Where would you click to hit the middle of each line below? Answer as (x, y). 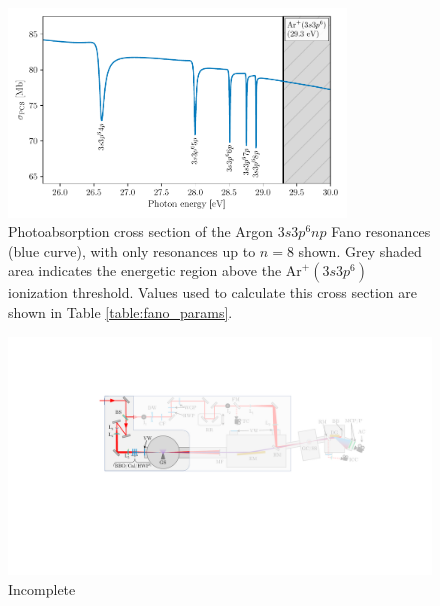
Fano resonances (381, 231)
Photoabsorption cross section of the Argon (141, 231)
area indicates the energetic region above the (145, 270)
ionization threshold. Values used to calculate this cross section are (212, 292)
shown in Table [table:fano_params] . (120, 312)
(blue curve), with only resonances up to (132, 250)
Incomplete (42, 588)
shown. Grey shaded (360, 250)
